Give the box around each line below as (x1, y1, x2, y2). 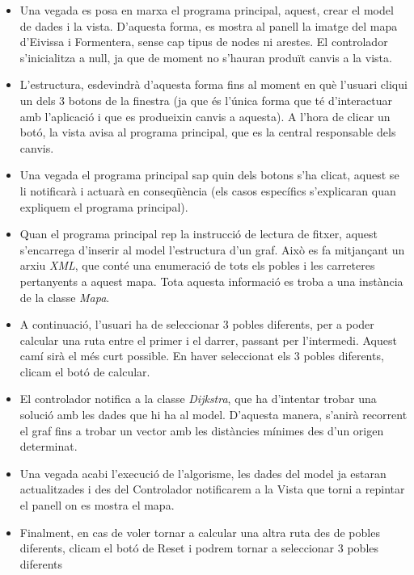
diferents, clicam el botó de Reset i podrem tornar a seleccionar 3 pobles (19, 539, 379, 556)
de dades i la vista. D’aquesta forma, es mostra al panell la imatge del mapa (19, 17, 398, 34)
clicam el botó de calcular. (19, 363, 150, 380)
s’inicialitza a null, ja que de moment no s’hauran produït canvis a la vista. (19, 48, 392, 65)
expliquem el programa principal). (19, 198, 188, 215)
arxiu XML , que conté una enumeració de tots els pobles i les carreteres (19, 257, 375, 274)
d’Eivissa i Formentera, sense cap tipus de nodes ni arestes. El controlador (19, 33, 388, 50)
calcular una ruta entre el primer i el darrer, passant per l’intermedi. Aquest (19, 331, 397, 348)
